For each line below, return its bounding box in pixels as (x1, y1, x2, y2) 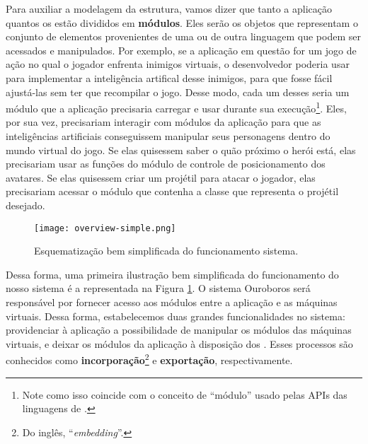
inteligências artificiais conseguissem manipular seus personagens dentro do (6, 129, 330, 143)
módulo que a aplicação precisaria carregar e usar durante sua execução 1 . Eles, (6, 99, 347, 115)
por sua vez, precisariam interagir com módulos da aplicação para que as (6, 115, 321, 129)
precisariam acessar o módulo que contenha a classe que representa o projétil (6, 184, 339, 199)
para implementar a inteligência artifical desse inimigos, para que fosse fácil (6, 70, 333, 85)
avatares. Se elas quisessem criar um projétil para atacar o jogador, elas (6, 170, 316, 185)
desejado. (6, 197, 45, 212)
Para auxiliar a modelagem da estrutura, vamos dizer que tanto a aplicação (6, 1, 332, 16)
